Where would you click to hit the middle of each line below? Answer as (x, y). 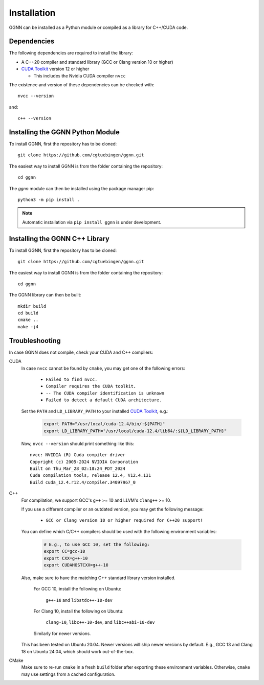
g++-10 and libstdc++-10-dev (79, 600)
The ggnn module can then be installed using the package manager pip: (81, 188)
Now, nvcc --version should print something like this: (78, 443)
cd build (28, 313)
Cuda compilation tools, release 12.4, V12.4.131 (91, 476)
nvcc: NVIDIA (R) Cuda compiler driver (78, 455)
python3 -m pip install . (49, 200)
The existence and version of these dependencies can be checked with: (82, 85)
